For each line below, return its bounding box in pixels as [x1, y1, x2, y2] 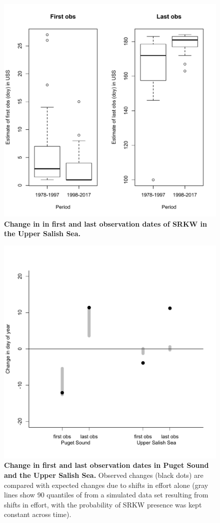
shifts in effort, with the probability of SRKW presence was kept [4, 499, 202, 509]
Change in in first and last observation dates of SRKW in [4, 218, 207, 229]
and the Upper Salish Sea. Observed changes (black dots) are [4, 469, 203, 480]
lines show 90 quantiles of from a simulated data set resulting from [4, 489, 208, 500]
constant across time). [4, 509, 71, 519]
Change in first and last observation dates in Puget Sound [4, 460, 209, 470]
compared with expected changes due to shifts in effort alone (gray [4, 479, 208, 490]
